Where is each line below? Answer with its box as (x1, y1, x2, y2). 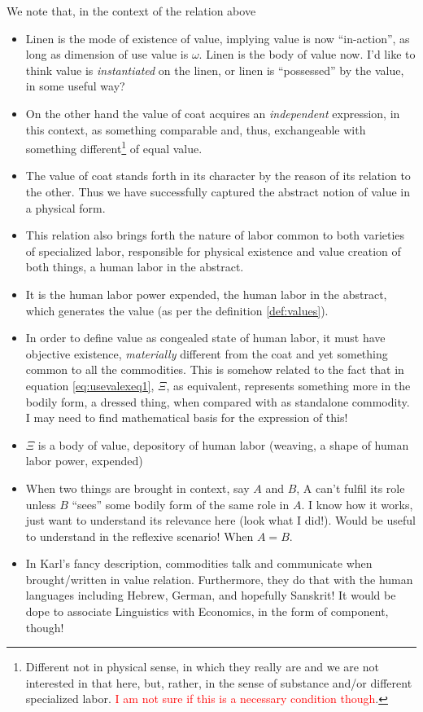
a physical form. (25, 199, 106, 216)
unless (25, 495, 56, 512)
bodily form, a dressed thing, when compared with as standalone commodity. (25, 393, 410, 410)
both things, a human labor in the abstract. (25, 258, 244, 275)
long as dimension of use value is (25, 46, 189, 63)
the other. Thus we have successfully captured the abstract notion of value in (25, 183, 411, 200)
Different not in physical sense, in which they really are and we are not (25, 658, 379, 675)
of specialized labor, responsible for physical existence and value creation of (25, 242, 401, 259)
